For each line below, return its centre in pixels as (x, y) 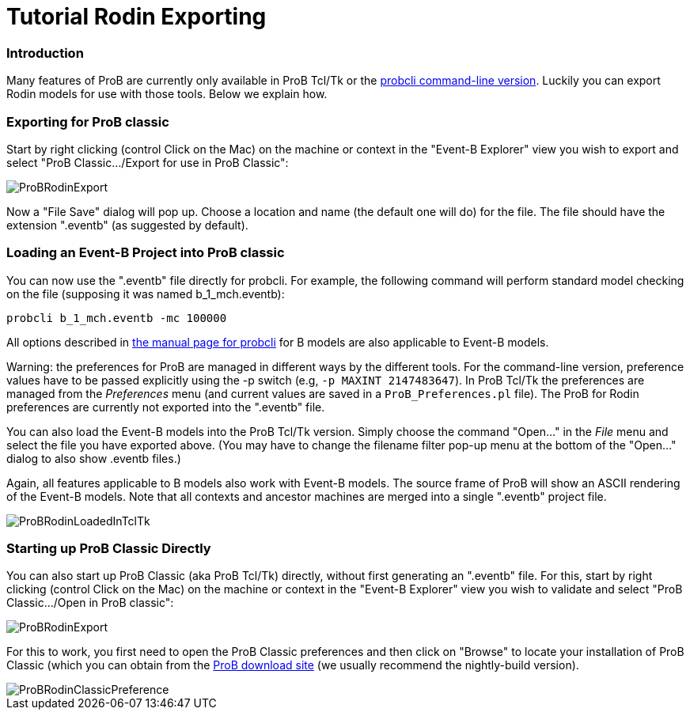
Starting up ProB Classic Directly (109, 548)
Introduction (45, 53)
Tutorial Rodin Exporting (136, 17)
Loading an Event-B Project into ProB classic (146, 253)
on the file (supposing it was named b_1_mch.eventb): (146, 294)
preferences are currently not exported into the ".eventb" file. (166, 407)
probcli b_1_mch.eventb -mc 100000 (117, 318)
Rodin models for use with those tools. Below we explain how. (167, 94)
